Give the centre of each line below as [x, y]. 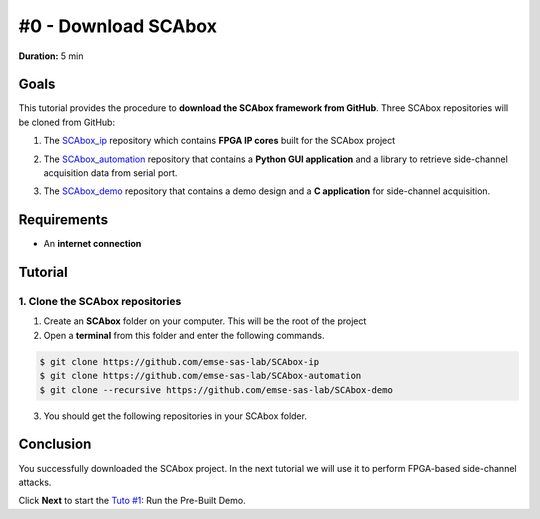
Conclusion [55, 444]
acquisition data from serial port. [110, 173]
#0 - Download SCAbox [117, 26]
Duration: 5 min [51, 56]
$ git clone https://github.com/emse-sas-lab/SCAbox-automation [200, 376]
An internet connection [92, 244]
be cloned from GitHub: [66, 122]
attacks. [35, 482]
